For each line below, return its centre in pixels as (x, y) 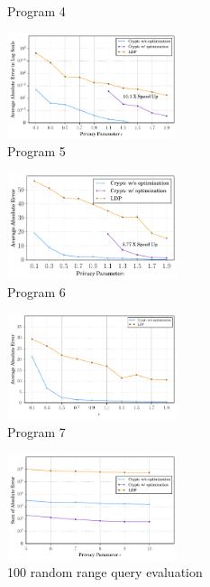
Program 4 (37, 11)
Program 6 (37, 291)
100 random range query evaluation (105, 572)
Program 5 (37, 151)
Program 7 (37, 432)
